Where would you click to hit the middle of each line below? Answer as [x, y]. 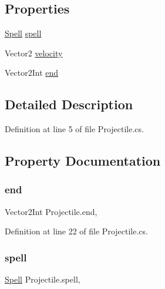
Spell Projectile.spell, [43, 279]
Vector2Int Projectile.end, [51, 211]
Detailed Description [69, 104]
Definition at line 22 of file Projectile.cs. [76, 231]
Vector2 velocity [34, 53]
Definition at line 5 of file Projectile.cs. [74, 129]
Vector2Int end [32, 73]
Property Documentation [83, 161]
